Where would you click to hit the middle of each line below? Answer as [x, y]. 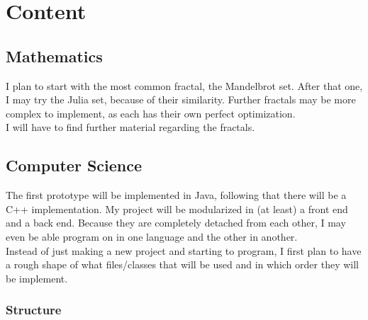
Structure [34, 310]
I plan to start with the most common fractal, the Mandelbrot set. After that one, [184, 85]
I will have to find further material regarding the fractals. [130, 127]
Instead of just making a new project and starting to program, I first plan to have [184, 250]
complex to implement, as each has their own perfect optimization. [151, 113]
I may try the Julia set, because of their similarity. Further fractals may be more [181, 99]
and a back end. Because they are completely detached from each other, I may [176, 223]
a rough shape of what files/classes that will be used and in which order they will [182, 264]
